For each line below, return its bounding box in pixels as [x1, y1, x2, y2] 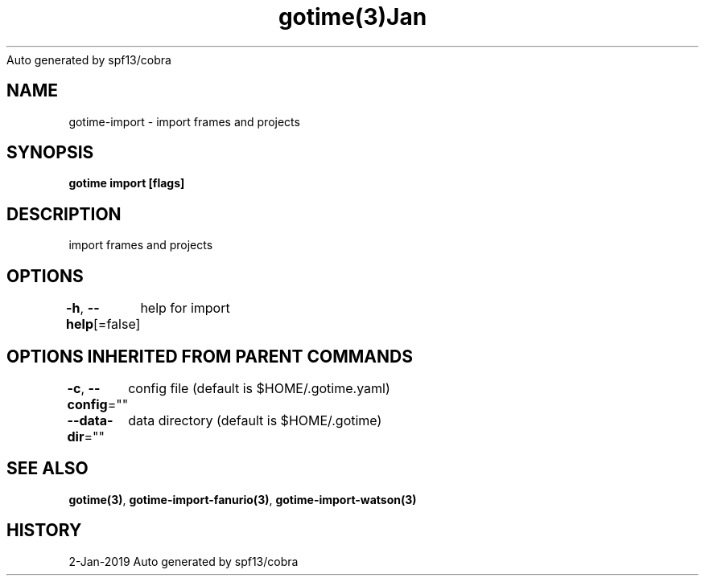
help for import [140, 300, 230, 317]
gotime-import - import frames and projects [68, 114, 300, 129]
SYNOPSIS [6, 142, 94, 163]
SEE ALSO [6, 458, 89, 479]
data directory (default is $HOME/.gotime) [128, 412, 382, 428]
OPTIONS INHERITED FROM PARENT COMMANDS [6, 346, 413, 367]
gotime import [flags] [68, 176, 185, 191]
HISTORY [6, 520, 82, 541]
